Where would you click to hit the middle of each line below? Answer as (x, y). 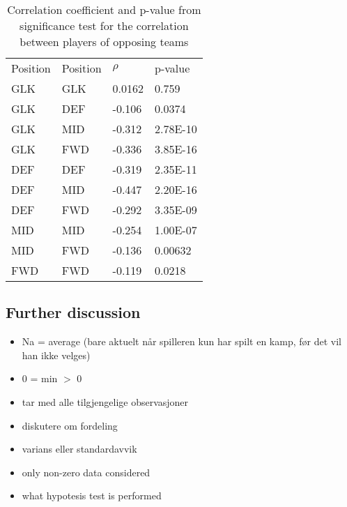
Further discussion (73, 312)
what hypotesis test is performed (92, 495)
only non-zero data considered (86, 472)
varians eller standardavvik (79, 449)
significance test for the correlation (104, 25)
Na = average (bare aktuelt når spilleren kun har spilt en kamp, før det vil (182, 341)
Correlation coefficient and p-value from (104, 9)
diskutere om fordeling (70, 425)
